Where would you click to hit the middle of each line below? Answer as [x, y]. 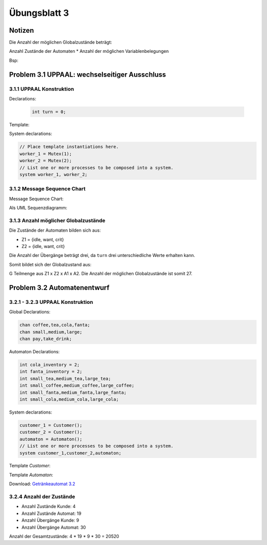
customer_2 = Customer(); [51, 432]
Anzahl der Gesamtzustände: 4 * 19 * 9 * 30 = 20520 [64, 536]
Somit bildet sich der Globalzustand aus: [50, 264]
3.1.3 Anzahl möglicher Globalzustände [57, 220]
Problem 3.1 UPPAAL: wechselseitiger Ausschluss [88, 74]
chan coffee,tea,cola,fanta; [55, 325]
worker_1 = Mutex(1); [46, 154]
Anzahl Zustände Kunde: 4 [49, 506]
